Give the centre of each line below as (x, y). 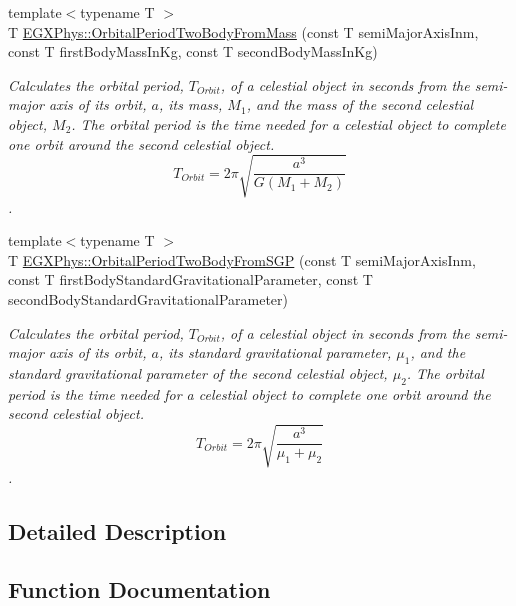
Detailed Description (117, 530)
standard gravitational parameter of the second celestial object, (198, 373)
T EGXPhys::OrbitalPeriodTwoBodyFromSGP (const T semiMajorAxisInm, (242, 259)
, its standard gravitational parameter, (275, 352)
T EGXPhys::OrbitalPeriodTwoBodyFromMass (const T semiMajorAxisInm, (243, 31)
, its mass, (190, 104)
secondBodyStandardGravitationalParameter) (148, 299)
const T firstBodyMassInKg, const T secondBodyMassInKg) (193, 51)
